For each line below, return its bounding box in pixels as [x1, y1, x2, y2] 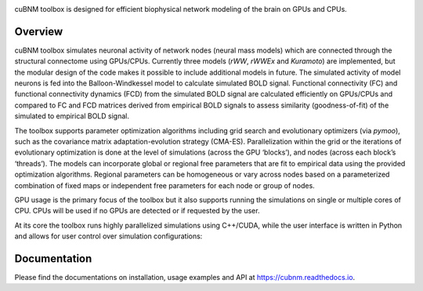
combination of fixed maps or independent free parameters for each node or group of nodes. [14, 180, 315, 190]
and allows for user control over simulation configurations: [14, 231, 203, 241]
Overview [14, 24, 63, 38]
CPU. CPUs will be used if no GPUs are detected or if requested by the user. [14, 206, 260, 216]
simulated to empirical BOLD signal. [14, 111, 129, 121]
